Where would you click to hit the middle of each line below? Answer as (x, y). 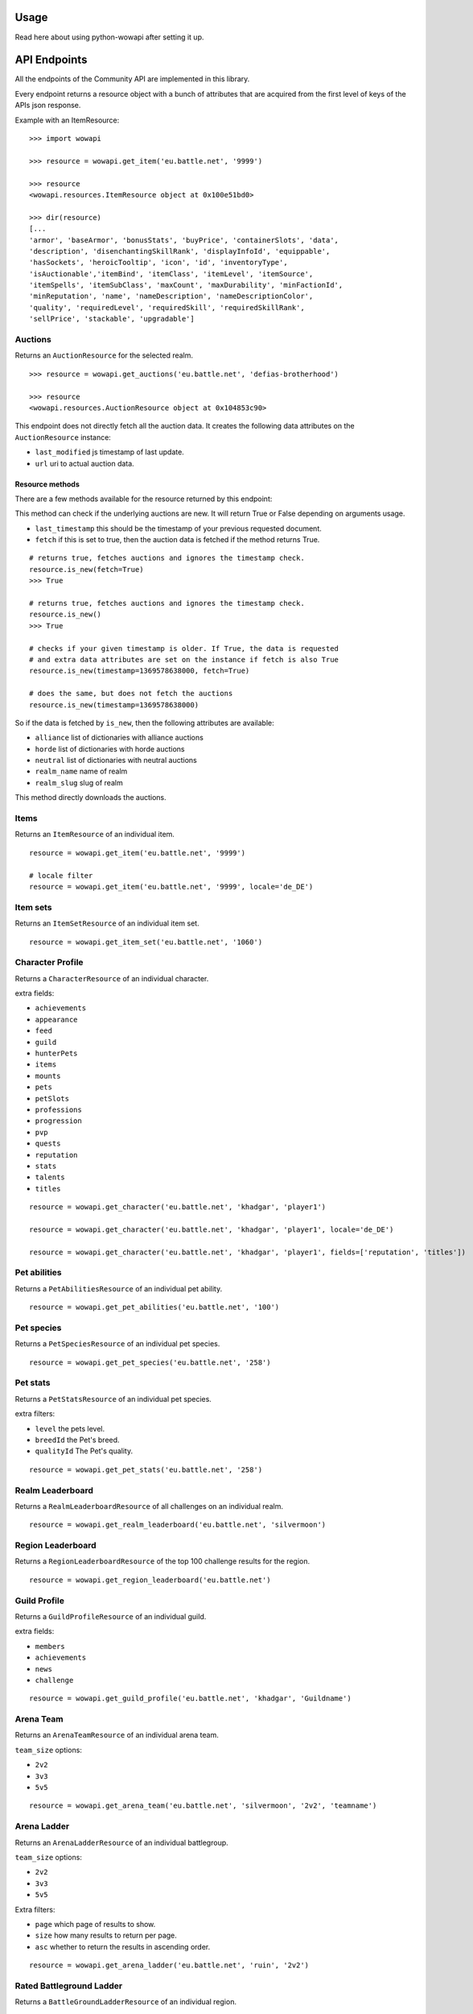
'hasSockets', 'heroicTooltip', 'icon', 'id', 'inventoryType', (159, 263)
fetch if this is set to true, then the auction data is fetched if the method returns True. (177, 540)
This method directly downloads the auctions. (90, 798)
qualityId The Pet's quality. (84, 1451)
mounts (48, 1076)
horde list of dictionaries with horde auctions (110, 748)
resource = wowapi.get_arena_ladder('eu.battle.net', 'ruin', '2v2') (169, 1965)
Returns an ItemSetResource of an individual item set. (107, 923)
